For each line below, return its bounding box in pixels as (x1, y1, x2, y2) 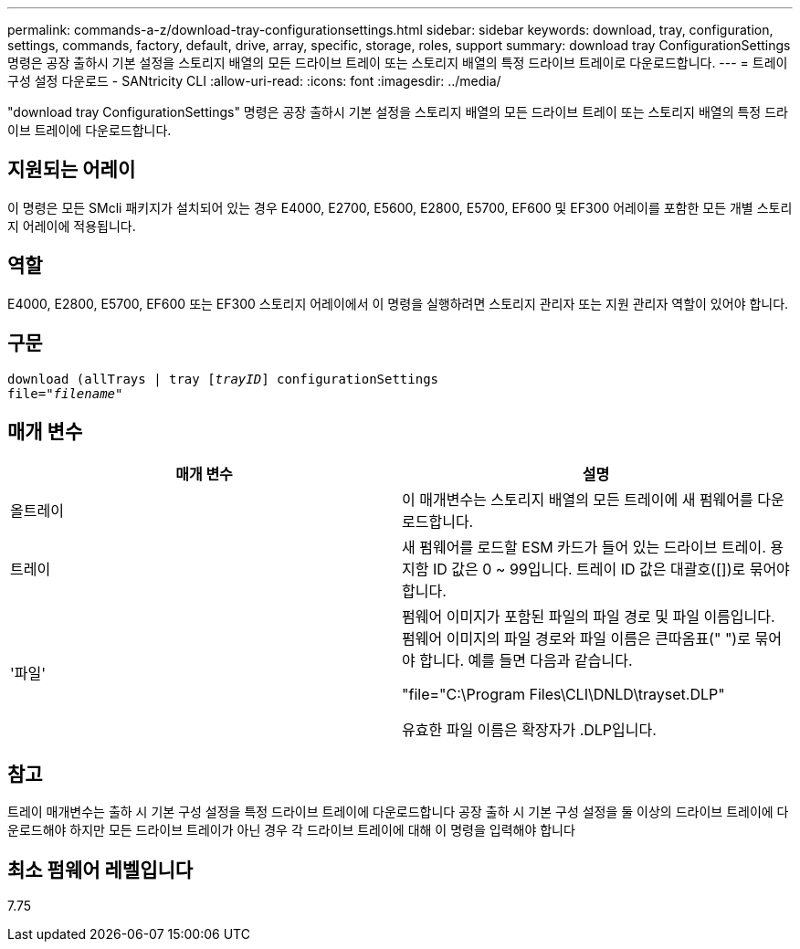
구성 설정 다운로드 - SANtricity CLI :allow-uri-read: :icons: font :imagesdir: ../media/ (7, 73, 501, 89)
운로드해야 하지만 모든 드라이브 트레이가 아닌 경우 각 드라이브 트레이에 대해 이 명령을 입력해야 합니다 (7, 822, 575, 838)
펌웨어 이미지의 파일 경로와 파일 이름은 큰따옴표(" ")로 (402, 629, 751, 648)
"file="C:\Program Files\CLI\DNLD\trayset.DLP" (402, 685, 725, 704)
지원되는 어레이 (7, 158, 136, 182)
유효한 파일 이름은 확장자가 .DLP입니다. (402, 721, 657, 740)
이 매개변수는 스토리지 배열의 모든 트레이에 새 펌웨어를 (402, 490, 753, 510)
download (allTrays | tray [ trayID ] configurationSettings (7, 371, 439, 386)
